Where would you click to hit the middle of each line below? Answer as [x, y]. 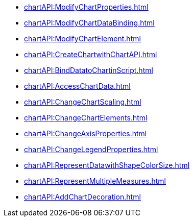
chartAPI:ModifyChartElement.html [82, 39]
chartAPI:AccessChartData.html [77, 86]
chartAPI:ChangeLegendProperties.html [91, 149]
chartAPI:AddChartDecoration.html [82, 197]
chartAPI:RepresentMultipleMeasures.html [95, 181]
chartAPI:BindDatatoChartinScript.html [89, 70]
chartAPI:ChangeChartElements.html [86, 118]
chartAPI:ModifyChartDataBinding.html [89, 23]
